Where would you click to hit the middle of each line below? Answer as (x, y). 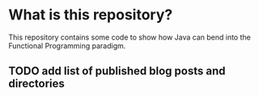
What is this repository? (91, 15)
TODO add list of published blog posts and (117, 71)
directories (36, 83)
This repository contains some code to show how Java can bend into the (129, 37)
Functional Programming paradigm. (67, 45)
